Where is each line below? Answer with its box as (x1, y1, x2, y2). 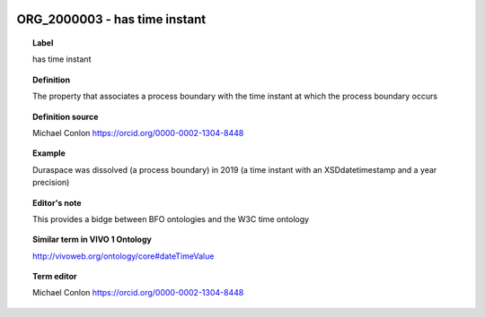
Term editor (32, 271, 77, 282)
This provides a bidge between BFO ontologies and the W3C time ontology (32, 213, 310, 224)
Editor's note (32, 197, 82, 208)
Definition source (32, 111, 99, 122)
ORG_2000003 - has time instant (16, 12, 207, 27)
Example (32, 148, 66, 158)
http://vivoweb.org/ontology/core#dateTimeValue (32, 251, 215, 261)
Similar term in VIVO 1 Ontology (32, 234, 152, 245)
